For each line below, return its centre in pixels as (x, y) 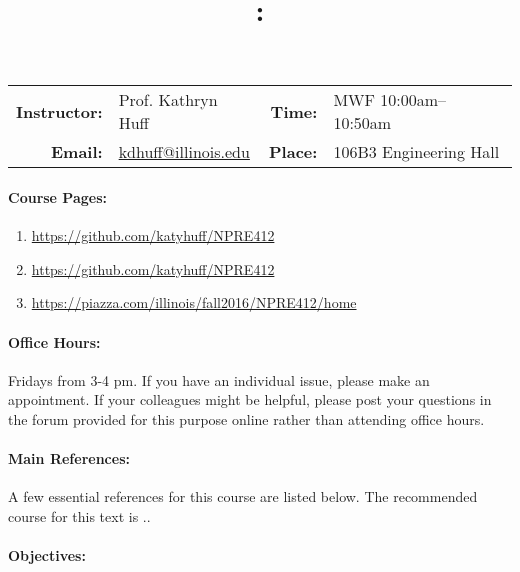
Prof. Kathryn (168, 100)
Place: (293, 152)
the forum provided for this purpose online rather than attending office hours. (246, 418)
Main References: (69, 458)
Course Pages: (57, 196)
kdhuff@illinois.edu (184, 152)
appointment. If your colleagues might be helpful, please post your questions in (250, 399)
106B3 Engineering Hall (416, 152)
